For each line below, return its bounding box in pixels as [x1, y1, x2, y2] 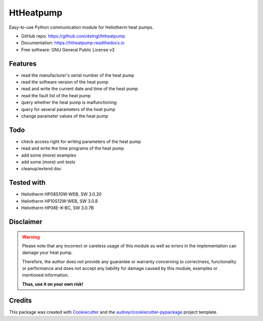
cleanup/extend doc [21, 166, 62, 172]
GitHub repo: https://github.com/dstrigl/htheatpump [21, 33, 125, 39]
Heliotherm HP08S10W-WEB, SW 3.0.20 [21, 191, 102, 197]
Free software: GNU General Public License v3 [21, 47, 115, 53]
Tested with [9, 178, 46, 187]
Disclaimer [9, 217, 42, 226]
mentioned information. [22, 272, 69, 278]
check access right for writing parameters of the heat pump [21, 139, 141, 144]
